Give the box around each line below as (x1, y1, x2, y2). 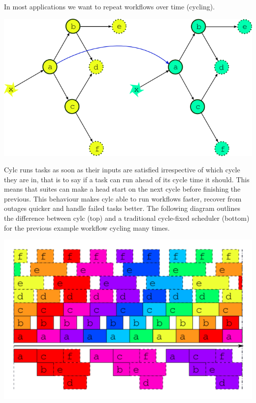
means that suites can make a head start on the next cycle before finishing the (4, 184, 241, 194)
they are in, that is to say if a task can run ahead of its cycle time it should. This (4, 174, 250, 184)
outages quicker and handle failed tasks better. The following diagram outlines (4, 203, 240, 213)
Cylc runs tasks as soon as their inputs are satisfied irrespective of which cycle (4, 164, 240, 175)
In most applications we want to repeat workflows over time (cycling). (4, 1, 215, 11)
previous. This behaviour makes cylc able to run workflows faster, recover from (4, 193, 242, 203)
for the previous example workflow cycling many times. (4, 222, 170, 233)
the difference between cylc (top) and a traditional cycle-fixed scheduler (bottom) (4, 213, 250, 223)
